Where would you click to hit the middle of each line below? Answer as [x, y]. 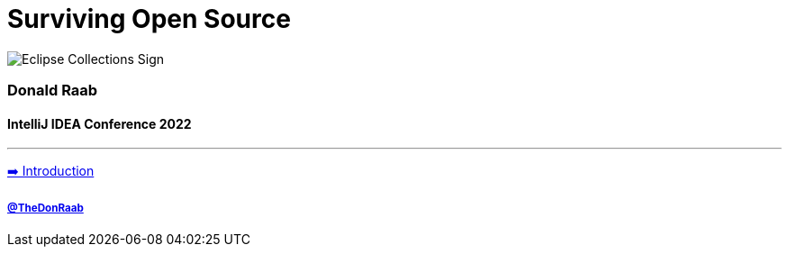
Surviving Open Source [149, 19]
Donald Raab [53, 91]
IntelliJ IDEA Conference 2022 [100, 123]
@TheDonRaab [45, 208]
